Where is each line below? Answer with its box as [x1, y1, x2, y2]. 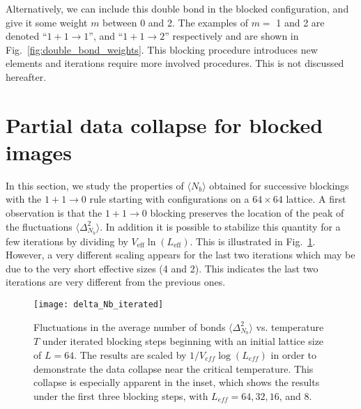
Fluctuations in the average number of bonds [33, 319, 226, 334]
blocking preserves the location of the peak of [150, 206, 344, 220]
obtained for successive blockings [209, 178, 349, 192]
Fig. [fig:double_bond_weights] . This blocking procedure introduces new [6, 42, 318, 56]
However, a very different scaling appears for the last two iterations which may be [6, 247, 355, 262]
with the [6, 192, 42, 206]
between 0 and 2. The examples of [102, 15, 248, 29]
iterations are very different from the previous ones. [6, 275, 226, 289]
